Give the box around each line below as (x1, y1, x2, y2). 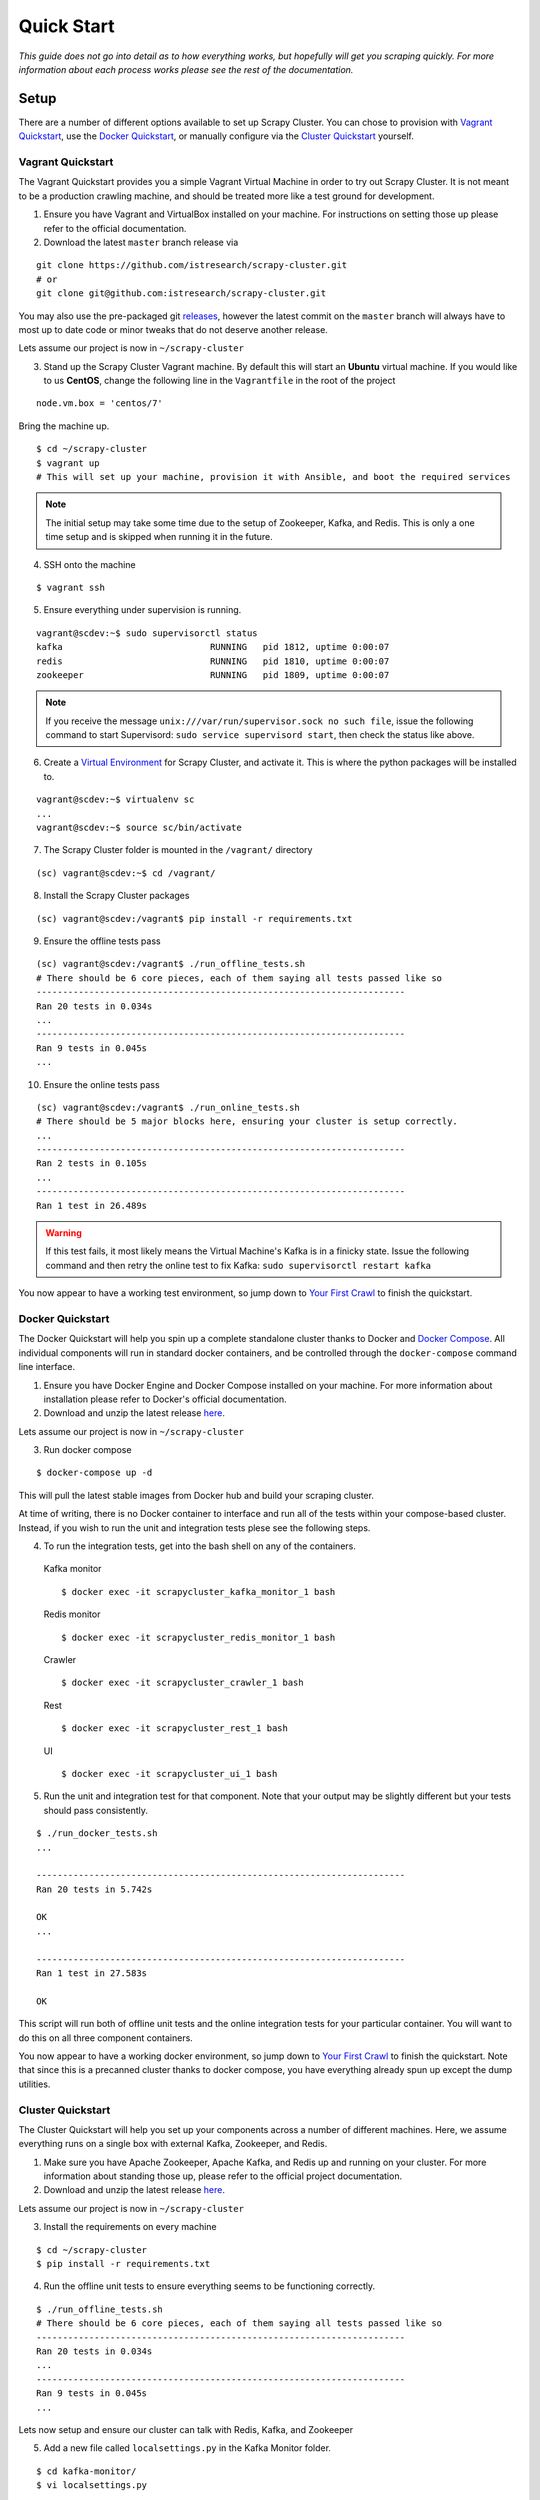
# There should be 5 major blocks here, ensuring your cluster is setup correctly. (36, 1116, 459, 1127)
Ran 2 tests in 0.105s (36, 1158, 148, 1169)
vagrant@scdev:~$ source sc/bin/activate (36, 822, 242, 834)
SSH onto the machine (43, 558, 136, 570)
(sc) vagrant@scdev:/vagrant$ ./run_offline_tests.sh (36, 958, 305, 970)
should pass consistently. (43, 1804, 149, 1816)
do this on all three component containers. (18, 2031, 194, 2044)
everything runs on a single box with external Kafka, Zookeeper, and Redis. (18, 2138, 328, 2150)
